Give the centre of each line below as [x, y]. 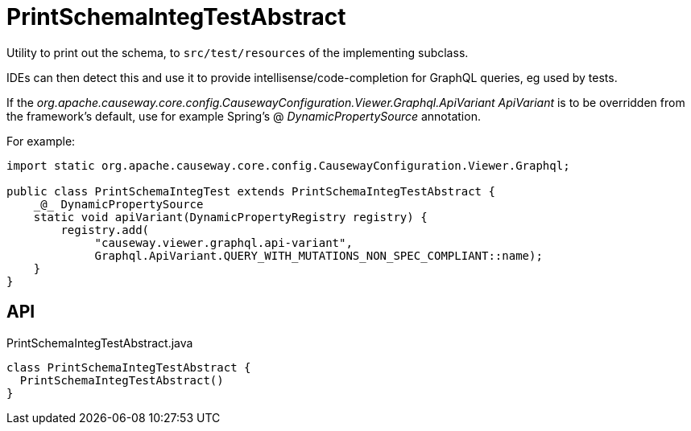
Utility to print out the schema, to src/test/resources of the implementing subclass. [238, 52]
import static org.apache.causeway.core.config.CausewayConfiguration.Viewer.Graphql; [288, 165]
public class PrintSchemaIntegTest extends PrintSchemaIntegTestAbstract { [251, 191]
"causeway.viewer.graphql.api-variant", [223, 242]
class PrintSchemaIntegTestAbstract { [129, 367]
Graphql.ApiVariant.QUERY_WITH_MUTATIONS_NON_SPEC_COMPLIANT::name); [319, 255]
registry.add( [105, 230]
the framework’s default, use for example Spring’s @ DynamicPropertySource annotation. [244, 116]
